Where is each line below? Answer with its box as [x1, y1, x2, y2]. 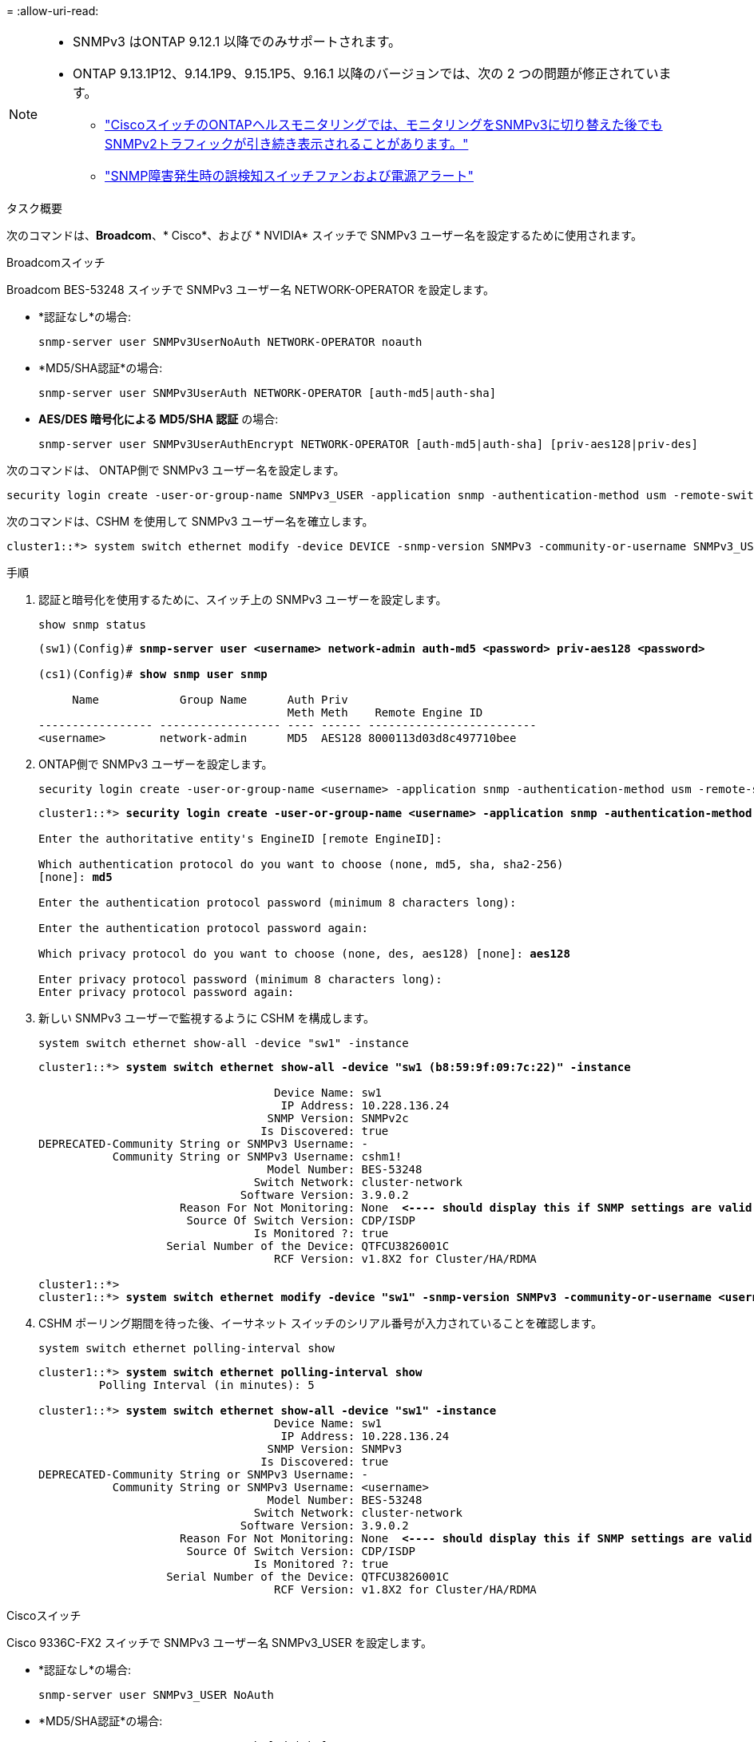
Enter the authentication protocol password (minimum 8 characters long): [38, 896, 517, 909]
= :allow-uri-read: [6, 4, 99, 18]
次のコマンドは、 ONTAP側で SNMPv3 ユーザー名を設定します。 [6, 463, 345, 477]
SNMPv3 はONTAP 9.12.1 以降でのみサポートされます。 [73, 34, 402, 50]
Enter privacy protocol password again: [38, 986, 295, 998]
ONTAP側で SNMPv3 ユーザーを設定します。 [38, 757, 273, 771]
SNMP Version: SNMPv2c [267, 1112, 409, 1125]
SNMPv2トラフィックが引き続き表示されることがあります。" [105, 136, 469, 152]
